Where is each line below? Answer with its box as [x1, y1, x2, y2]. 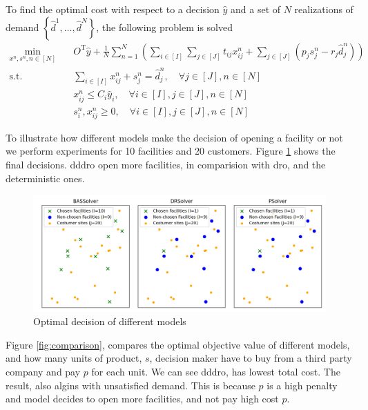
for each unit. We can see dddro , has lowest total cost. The [91, 364, 340, 378]
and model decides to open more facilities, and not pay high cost [6, 391, 279, 406]
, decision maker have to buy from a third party [149, 351, 352, 365]
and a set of [231, 2, 281, 16]
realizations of [294, 2, 354, 16]
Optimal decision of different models [33, 314, 186, 329]
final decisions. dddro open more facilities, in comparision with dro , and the [6, 157, 326, 172]
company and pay [6, 364, 81, 378]
